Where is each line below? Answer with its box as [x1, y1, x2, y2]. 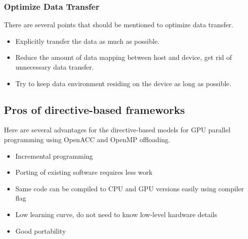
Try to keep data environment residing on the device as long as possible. [15, 78, 231, 88]
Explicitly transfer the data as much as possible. [15, 36, 160, 46]
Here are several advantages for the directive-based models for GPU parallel [4, 125, 230, 135]
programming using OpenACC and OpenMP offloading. [4, 134, 171, 144]
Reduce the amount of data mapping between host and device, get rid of [15, 52, 232, 62]
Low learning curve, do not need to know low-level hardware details [15, 209, 217, 219]
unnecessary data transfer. [15, 62, 94, 72]
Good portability [15, 225, 66, 236]
